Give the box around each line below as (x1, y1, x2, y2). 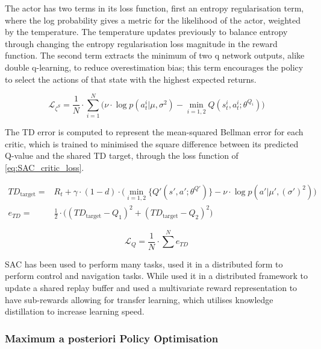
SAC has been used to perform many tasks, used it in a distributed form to (5, 257, 283, 270)
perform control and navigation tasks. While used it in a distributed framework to (5, 269, 308, 282)
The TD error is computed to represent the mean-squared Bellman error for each (5, 126, 304, 138)
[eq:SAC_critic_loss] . (5, 161, 84, 174)
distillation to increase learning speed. (5, 305, 145, 318)
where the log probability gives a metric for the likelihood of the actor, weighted (5, 13, 301, 26)
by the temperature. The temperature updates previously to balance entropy (5, 25, 288, 38)
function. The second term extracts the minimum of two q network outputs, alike (5, 49, 305, 62)
